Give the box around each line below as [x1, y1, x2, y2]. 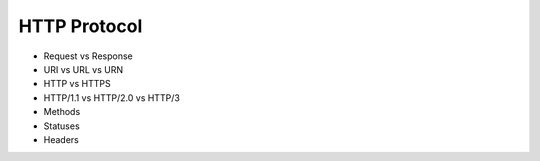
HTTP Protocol [18, 15, 143, 37]
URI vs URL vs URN [43, 63, 124, 75]
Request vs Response [43, 50, 134, 62]
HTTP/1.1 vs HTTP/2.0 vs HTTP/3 [43, 91, 180, 104]
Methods [43, 106, 81, 118]
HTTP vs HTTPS [43, 78, 111, 90]
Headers [43, 133, 79, 145]
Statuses [43, 120, 80, 132]
